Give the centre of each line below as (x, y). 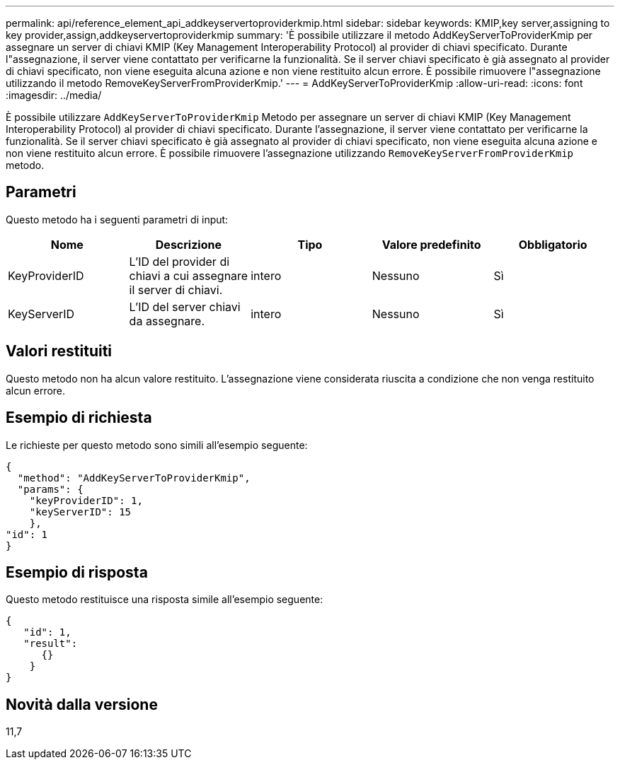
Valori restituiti (59, 351)
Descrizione (188, 244)
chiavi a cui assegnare (189, 275)
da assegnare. (167, 321)
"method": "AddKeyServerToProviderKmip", (134, 478)
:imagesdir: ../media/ (54, 95)
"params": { (50, 489)
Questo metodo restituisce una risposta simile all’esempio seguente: (165, 600)
